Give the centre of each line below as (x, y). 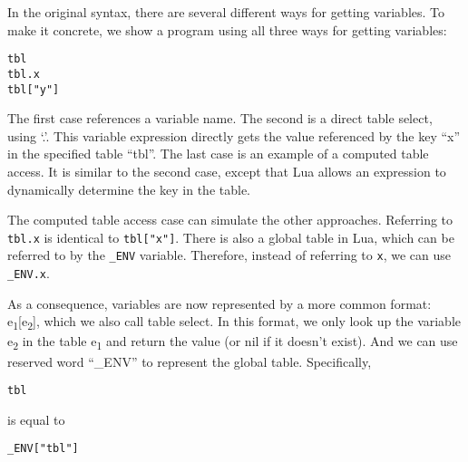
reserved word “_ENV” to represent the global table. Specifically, (190, 361)
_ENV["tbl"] (43, 449)
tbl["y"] (34, 89)
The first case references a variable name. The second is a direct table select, (220, 118)
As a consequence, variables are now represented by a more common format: (219, 303)
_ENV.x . (29, 273)
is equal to (36, 419)
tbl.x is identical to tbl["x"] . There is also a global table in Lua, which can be (231, 237)
